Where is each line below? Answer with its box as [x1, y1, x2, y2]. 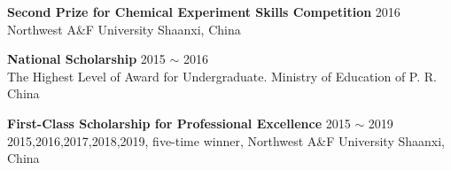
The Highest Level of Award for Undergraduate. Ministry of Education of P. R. [7, 66, 437, 85]
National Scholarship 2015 [7, 50, 166, 68]
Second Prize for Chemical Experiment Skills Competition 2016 [7, 3, 400, 20]
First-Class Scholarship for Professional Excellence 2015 [7, 113, 351, 132]
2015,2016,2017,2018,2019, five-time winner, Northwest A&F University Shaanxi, [7, 131, 445, 150]
